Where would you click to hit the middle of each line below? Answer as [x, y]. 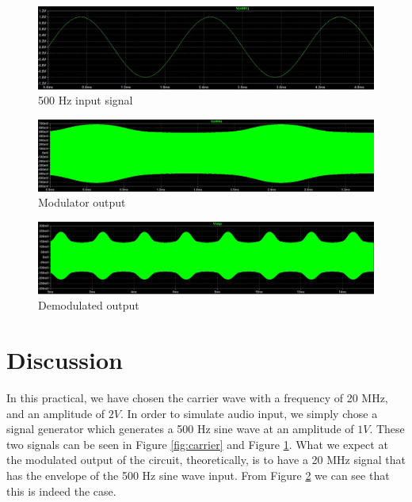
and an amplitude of [56, 413]
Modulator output [82, 202]
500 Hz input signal [86, 100]
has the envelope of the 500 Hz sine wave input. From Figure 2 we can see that [198, 475]
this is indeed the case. [61, 491]
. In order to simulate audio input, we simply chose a [249, 413]
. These [387, 429]
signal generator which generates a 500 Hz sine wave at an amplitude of [180, 429]
